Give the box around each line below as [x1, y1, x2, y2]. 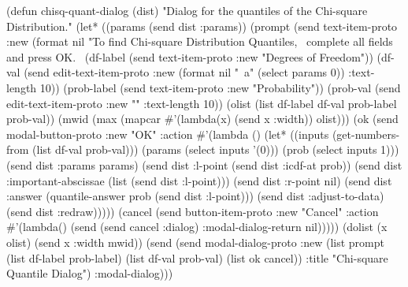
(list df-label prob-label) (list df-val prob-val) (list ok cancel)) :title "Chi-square [6, 249, 388, 266]
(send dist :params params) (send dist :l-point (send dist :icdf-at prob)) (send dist [6, 156, 402, 173]
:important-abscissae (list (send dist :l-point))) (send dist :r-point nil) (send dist [6, 172, 392, 188]
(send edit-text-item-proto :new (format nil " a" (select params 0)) [24, 64, 345, 80]
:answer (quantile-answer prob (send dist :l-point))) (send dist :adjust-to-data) [6, 188, 384, 204]
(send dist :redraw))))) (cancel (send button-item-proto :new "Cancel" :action [6, 203, 379, 219]
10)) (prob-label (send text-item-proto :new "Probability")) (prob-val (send [39, 79, 401, 95]
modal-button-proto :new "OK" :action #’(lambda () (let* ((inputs [6, 125, 329, 142]
